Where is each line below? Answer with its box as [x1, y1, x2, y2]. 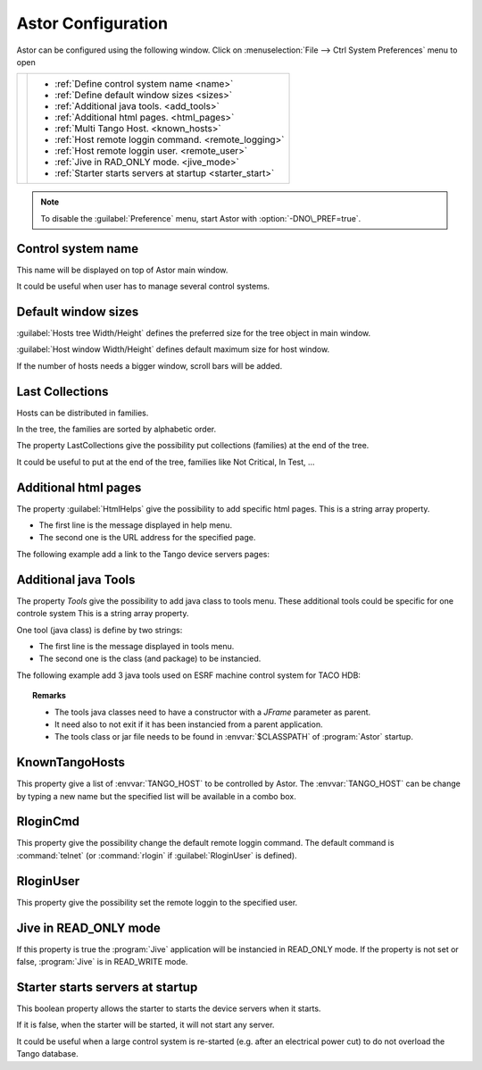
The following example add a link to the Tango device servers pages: [16, 548, 270, 559]
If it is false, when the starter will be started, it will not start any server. [16, 1019, 275, 1031]
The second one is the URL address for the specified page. [38, 532, 256, 543]
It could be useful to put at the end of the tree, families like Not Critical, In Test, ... [16, 456, 316, 467]
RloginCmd [16, 814, 80, 830]
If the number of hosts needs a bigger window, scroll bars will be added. [16, 360, 283, 371]
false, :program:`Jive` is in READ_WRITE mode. [16, 957, 188, 967]
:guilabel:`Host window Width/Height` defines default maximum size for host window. [16, 344, 330, 355]
